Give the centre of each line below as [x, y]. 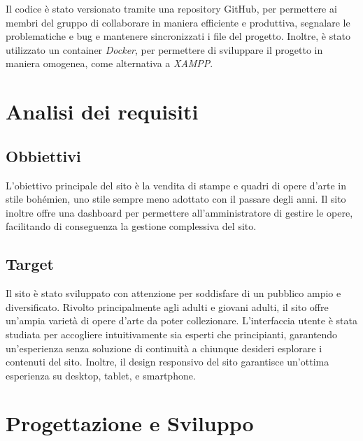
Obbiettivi [43, 156]
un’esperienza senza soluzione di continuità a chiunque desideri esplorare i [164, 348]
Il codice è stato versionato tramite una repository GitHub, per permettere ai [171, 8]
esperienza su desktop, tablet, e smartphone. [101, 375]
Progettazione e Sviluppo [130, 423]
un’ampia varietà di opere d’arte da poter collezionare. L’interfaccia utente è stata [181, 320]
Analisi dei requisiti [102, 111]
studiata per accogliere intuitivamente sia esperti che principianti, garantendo [172, 334]
